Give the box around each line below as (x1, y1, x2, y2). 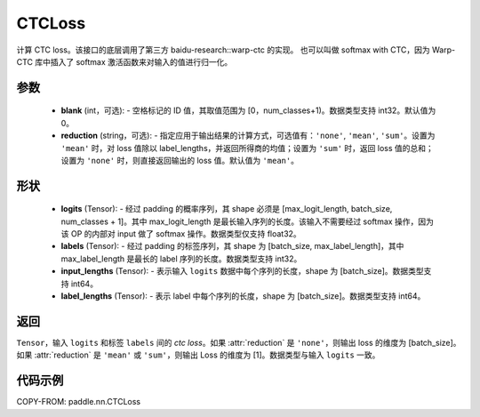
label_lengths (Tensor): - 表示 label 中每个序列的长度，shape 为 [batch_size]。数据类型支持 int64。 (60, 291, 426, 301)
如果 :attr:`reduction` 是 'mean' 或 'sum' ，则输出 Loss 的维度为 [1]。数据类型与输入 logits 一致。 (16, 349, 380, 360)
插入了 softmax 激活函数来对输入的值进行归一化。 (50, 56, 233, 67)
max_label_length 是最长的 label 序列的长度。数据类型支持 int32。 (60, 253, 302, 264)
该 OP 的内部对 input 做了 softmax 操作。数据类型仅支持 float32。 (60, 229, 301, 239)
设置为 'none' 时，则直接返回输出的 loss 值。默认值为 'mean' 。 (60, 155, 300, 165)
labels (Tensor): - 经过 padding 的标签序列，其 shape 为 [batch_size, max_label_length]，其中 (60, 241, 404, 252)
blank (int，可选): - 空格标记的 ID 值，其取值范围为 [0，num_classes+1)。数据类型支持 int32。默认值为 (60, 105, 436, 116)
